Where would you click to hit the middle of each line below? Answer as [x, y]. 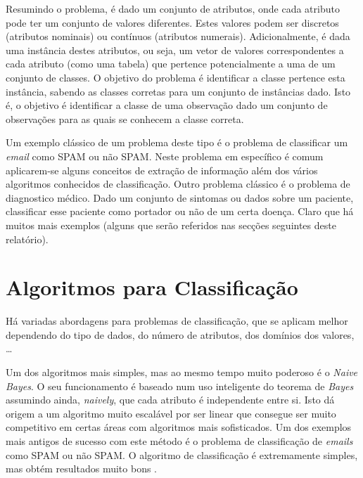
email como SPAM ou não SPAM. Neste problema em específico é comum [165, 156]
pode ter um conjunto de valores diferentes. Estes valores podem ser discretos [172, 22]
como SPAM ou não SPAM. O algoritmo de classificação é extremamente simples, [182, 454]
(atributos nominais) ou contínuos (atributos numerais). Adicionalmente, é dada [178, 36]
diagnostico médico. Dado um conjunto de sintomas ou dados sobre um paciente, [180, 197]
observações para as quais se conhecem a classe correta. [125, 118]
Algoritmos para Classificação [152, 287]
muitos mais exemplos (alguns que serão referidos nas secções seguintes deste [171, 225]
